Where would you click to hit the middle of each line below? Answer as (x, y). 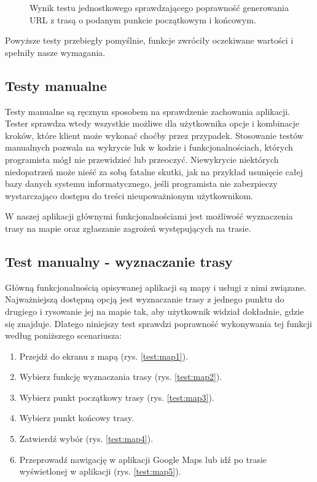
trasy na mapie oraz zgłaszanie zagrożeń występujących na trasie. (128, 228)
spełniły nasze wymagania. (55, 52)
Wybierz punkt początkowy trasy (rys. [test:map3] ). (117, 397)
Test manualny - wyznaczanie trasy (119, 261)
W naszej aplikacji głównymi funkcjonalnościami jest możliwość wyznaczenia (149, 216)
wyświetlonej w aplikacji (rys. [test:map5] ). (100, 471)
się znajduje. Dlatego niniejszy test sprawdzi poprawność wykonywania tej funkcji (159, 323)
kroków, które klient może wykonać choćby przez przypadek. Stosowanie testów (154, 135)
